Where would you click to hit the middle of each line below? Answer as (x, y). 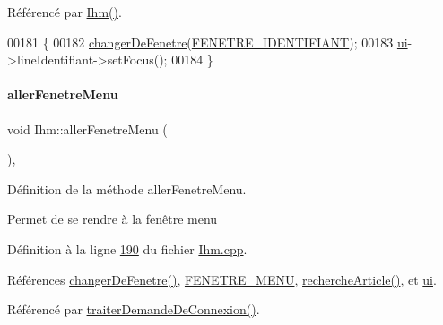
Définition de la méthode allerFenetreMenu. (127, 188)
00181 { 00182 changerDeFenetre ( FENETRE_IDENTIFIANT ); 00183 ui (208, 42)
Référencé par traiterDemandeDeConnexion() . (134, 309)
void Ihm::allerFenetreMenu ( (87, 128)
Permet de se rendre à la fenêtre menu (113, 219)
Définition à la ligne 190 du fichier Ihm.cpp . (127, 248)
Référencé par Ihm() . (65, 12)
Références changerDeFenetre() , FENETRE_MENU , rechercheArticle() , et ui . (222, 279)
